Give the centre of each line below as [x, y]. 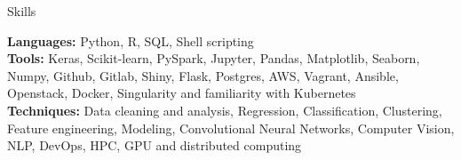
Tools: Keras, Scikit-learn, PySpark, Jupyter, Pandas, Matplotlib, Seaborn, [214, 58]
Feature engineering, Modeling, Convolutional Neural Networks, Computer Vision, [231, 128]
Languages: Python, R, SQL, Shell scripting [131, 40]
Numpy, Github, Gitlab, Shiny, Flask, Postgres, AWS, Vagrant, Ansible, [203, 75]
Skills [22, 11]
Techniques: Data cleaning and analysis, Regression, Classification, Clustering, [225, 110]
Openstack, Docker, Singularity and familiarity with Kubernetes [182, 93]
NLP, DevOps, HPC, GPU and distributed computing [155, 145]
